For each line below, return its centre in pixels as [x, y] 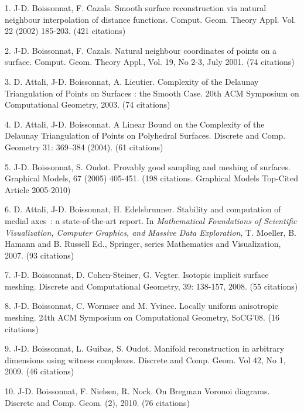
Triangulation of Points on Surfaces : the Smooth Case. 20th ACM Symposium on [152, 93]
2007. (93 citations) [40, 255]
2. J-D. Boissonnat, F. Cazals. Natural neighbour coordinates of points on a [141, 50]
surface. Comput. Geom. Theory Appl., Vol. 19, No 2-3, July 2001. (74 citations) [150, 62]
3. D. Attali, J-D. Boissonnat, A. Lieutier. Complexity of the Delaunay [132, 81]
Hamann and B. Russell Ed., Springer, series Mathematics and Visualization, [143, 244]
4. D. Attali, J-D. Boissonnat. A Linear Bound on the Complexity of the [135, 124]
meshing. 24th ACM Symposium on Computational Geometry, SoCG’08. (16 [142, 317]
